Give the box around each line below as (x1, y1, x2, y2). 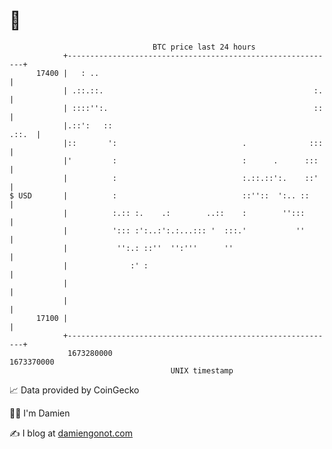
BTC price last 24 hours (152, 42, 256, 52)
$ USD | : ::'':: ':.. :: (9, 190, 310, 201)
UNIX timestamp (170, 365, 234, 376)
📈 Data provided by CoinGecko (9, 384, 140, 396)
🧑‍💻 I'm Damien (9, 407, 71, 419)
